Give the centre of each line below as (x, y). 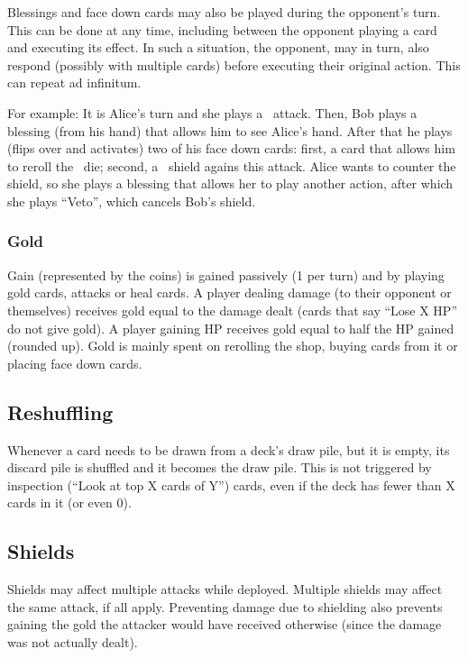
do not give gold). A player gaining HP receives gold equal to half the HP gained (231, 328)
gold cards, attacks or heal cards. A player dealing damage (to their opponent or (229, 292)
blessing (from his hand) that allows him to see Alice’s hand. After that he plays (230, 130)
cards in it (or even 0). (69, 503)
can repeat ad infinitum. (74, 82)
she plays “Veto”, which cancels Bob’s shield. (132, 201)
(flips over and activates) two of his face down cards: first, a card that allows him (231, 148)
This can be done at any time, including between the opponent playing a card (222, 29)
